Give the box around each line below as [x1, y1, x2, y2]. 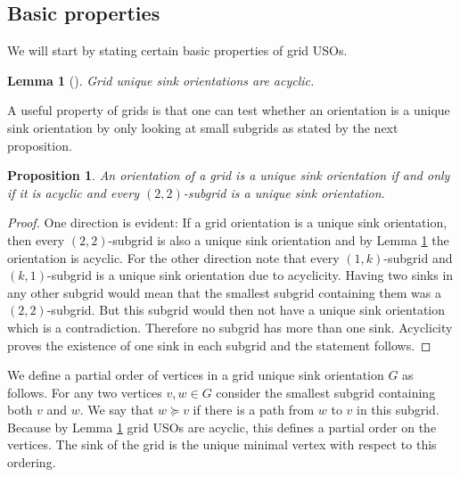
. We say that [79, 400, 154, 419]
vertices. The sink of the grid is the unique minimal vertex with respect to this [7, 435, 437, 454]
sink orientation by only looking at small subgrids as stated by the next [7, 118, 398, 136]
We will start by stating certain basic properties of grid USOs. [7, 41, 348, 60]
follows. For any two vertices [7, 382, 162, 401]
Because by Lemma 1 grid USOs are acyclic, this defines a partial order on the [7, 417, 437, 436]
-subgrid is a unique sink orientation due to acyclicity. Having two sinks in [47, 266, 454, 284]
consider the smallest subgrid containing [216, 382, 436, 401]
